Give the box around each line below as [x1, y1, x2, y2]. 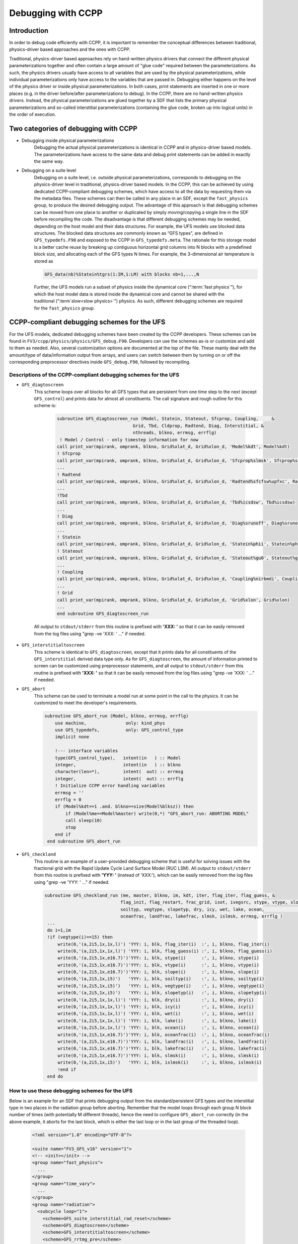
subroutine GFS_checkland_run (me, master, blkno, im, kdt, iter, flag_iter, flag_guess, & [44, 892, 275, 898]
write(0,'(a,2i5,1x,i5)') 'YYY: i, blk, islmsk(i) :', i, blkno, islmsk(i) [57, 1060, 262, 1065]
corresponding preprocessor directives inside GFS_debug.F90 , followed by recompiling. [9, 359, 191, 365]
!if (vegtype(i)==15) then [47, 934, 113, 940]
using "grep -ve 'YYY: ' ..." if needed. [34, 879, 110, 885]
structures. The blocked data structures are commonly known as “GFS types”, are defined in [34, 230, 223, 236]
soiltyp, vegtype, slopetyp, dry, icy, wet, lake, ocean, [120, 906, 265, 912]
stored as [34, 258, 54, 264]
